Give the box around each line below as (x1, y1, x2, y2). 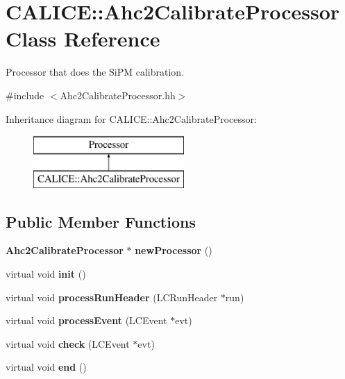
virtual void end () (6, 360, 87, 374)
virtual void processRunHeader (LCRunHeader (6, 289, 218, 304)
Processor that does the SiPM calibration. (6, 65, 185, 79)
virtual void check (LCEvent (6, 336, 130, 351)
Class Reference (6, 24, 160, 53)
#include (6, 87, 44, 102)
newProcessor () (135, 243, 212, 258)
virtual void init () (6, 267, 86, 281)
